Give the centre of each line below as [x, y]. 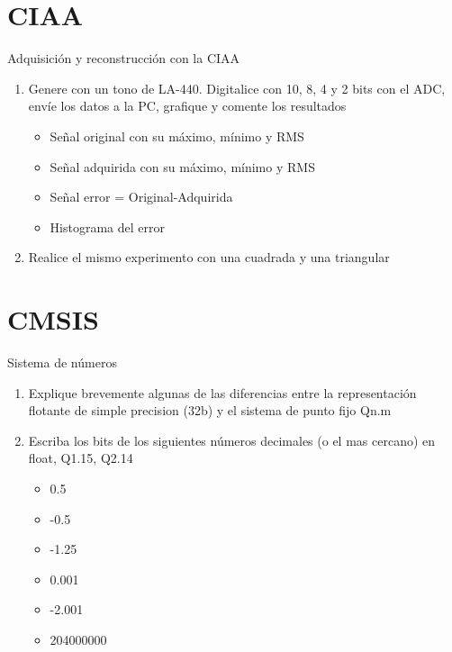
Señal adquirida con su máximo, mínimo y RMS [182, 166]
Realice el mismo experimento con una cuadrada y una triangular [209, 257]
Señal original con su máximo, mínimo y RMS [177, 136]
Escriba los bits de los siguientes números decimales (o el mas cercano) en [232, 440]
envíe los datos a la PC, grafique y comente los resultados [187, 106]
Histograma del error [107, 226]
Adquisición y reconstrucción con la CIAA [124, 58]
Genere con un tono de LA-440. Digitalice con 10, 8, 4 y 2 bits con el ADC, [237, 88]
